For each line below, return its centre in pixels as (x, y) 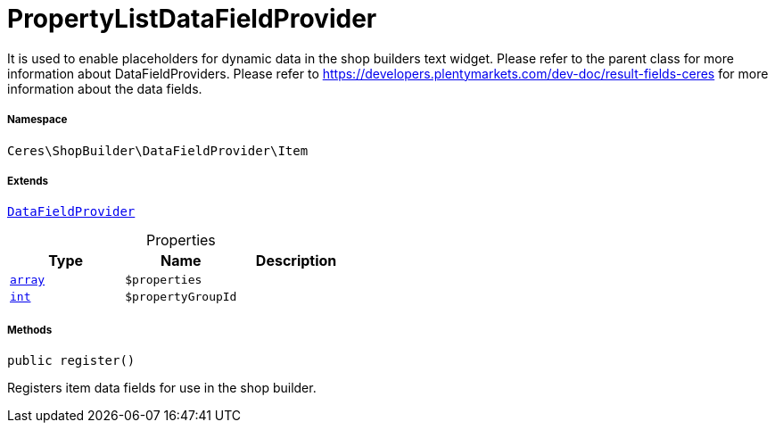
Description (296, 261)
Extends (28, 181)
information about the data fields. (105, 88)
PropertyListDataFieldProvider (192, 19)
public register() (71, 361)
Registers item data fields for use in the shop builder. (162, 388)
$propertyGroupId (181, 297)
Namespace (37, 120)
